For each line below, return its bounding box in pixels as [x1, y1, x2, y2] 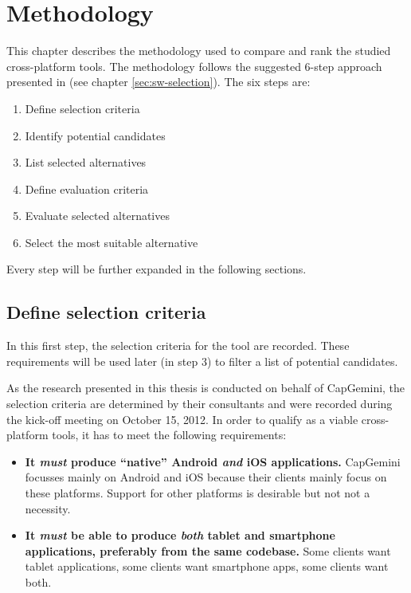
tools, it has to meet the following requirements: [52, 426, 287, 443]
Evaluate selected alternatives [25, 207, 170, 224]
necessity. [25, 500, 71, 516]
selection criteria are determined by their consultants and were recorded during [6, 395, 393, 412]
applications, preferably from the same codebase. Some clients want [25, 542, 391, 559]
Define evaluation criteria [25, 180, 149, 197]
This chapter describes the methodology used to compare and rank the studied [6, 42, 391, 59]
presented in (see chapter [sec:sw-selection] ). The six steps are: [6, 73, 311, 90]
